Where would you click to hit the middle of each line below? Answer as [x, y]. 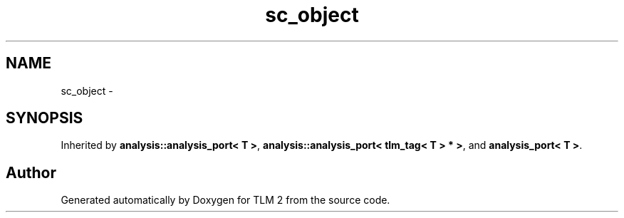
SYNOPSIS [45, 118]
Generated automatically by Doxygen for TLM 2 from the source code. [225, 200]
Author [31, 172]
